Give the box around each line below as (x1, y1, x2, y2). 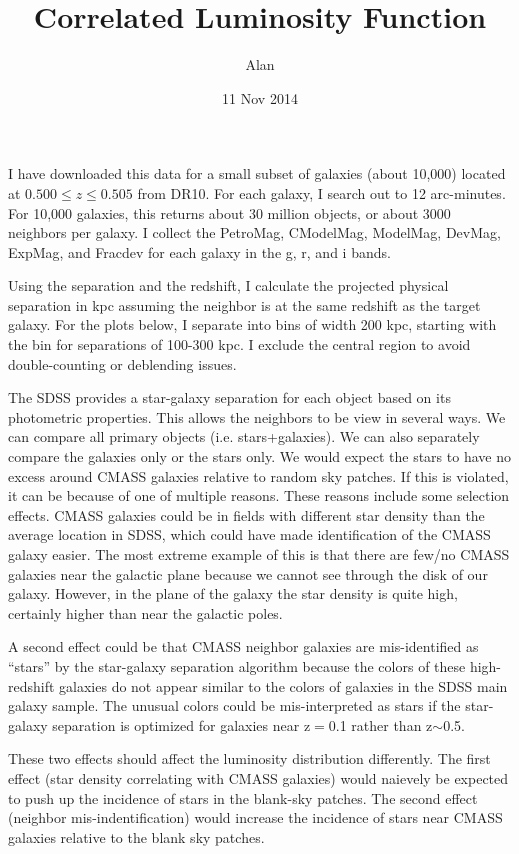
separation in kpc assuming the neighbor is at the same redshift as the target (8, 294, 481, 315)
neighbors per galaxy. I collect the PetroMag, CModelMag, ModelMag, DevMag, (8, 222, 501, 243)
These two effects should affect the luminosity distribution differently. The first (8, 748, 491, 769)
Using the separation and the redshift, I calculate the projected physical (8, 275, 449, 296)
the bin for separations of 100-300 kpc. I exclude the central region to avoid (8, 334, 471, 355)
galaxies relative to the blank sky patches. (8, 826, 265, 847)
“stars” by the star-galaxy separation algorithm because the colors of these (8, 655, 466, 676)
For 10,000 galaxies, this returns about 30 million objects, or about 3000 (8, 202, 451, 223)
